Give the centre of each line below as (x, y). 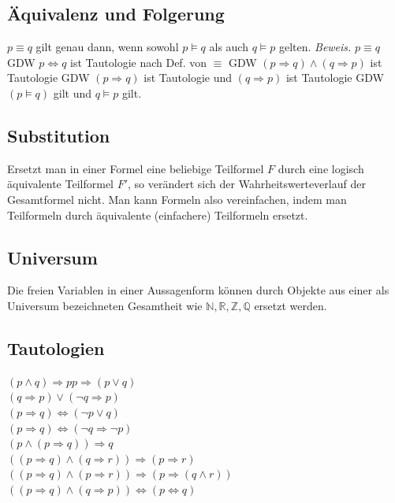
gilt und (72, 92)
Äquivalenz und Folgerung (116, 14)
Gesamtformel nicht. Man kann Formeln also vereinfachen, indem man (177, 199)
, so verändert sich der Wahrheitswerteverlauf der (247, 184)
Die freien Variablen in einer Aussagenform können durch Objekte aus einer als (198, 290)
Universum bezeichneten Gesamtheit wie (105, 305)
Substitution (59, 135)
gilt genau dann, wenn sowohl (107, 47)
